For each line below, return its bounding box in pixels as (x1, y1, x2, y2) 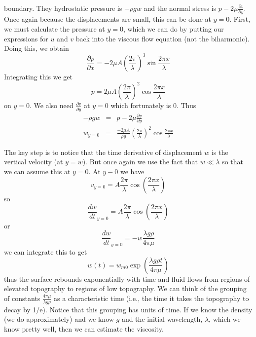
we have (120, 166, 145, 176)
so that (222, 156, 243, 167)
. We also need (29, 100, 73, 111)
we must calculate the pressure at (4, 23, 105, 34)
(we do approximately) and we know (4, 314, 114, 324)
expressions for (4, 33, 48, 43)
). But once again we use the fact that (82, 156, 198, 167)
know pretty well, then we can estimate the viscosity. (4, 323, 164, 334)
